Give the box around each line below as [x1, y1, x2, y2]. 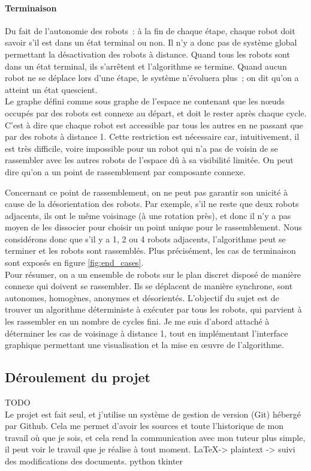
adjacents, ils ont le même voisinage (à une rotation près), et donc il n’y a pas [5, 209, 291, 221]
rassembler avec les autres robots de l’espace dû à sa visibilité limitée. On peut [5, 154, 294, 166]
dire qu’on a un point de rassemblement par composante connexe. [5, 165, 246, 178]
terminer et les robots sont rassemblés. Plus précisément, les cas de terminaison [5, 244, 296, 257]
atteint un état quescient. [5, 83, 98, 95]
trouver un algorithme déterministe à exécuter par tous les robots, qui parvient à [5, 303, 302, 316]
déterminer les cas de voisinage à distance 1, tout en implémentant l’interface [5, 326, 288, 339]
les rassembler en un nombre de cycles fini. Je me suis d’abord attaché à [5, 315, 270, 328]
